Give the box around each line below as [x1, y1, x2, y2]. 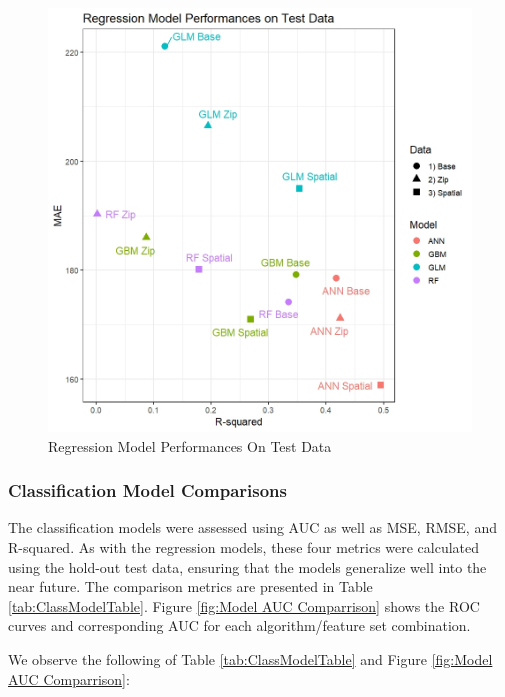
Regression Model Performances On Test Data [48, 435, 332, 456]
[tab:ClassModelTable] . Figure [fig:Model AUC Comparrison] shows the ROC [8, 595, 480, 616]
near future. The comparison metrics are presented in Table [8, 576, 373, 597]
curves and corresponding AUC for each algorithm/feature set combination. [8, 615, 471, 636]
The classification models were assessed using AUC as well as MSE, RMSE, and [8, 517, 497, 538]
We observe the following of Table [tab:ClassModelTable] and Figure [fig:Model [8, 648, 493, 669]
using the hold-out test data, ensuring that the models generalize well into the [8, 556, 487, 577]
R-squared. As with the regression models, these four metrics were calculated [8, 537, 480, 557]
